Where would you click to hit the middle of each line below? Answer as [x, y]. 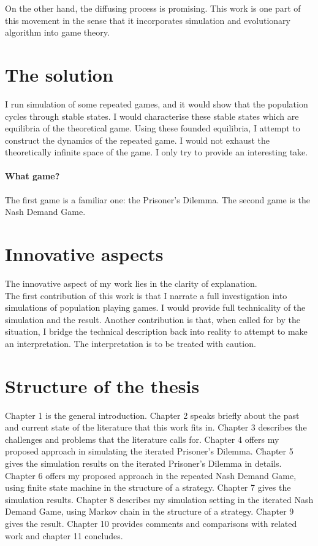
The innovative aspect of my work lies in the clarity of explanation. [131, 283]
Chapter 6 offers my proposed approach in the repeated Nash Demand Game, [151, 475]
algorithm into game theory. [57, 32]
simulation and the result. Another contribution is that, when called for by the [153, 319]
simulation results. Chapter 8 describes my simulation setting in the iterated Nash [159, 499]
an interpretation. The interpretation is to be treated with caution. [131, 343]
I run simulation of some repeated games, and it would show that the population [157, 103]
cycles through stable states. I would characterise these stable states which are [152, 116]
